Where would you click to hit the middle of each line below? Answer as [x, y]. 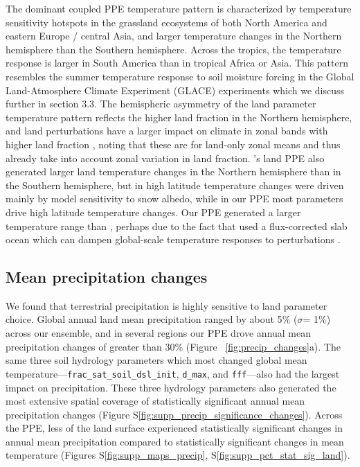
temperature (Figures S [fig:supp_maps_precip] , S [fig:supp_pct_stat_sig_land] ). [178, 455]
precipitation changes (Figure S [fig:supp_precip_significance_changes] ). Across [174, 414]
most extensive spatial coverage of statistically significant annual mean [155, 401]
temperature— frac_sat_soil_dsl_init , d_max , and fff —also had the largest [173, 373]
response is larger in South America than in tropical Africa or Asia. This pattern [177, 63]
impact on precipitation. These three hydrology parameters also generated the [171, 387]
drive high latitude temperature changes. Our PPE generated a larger [153, 212]
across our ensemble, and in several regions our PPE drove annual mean [159, 333]
